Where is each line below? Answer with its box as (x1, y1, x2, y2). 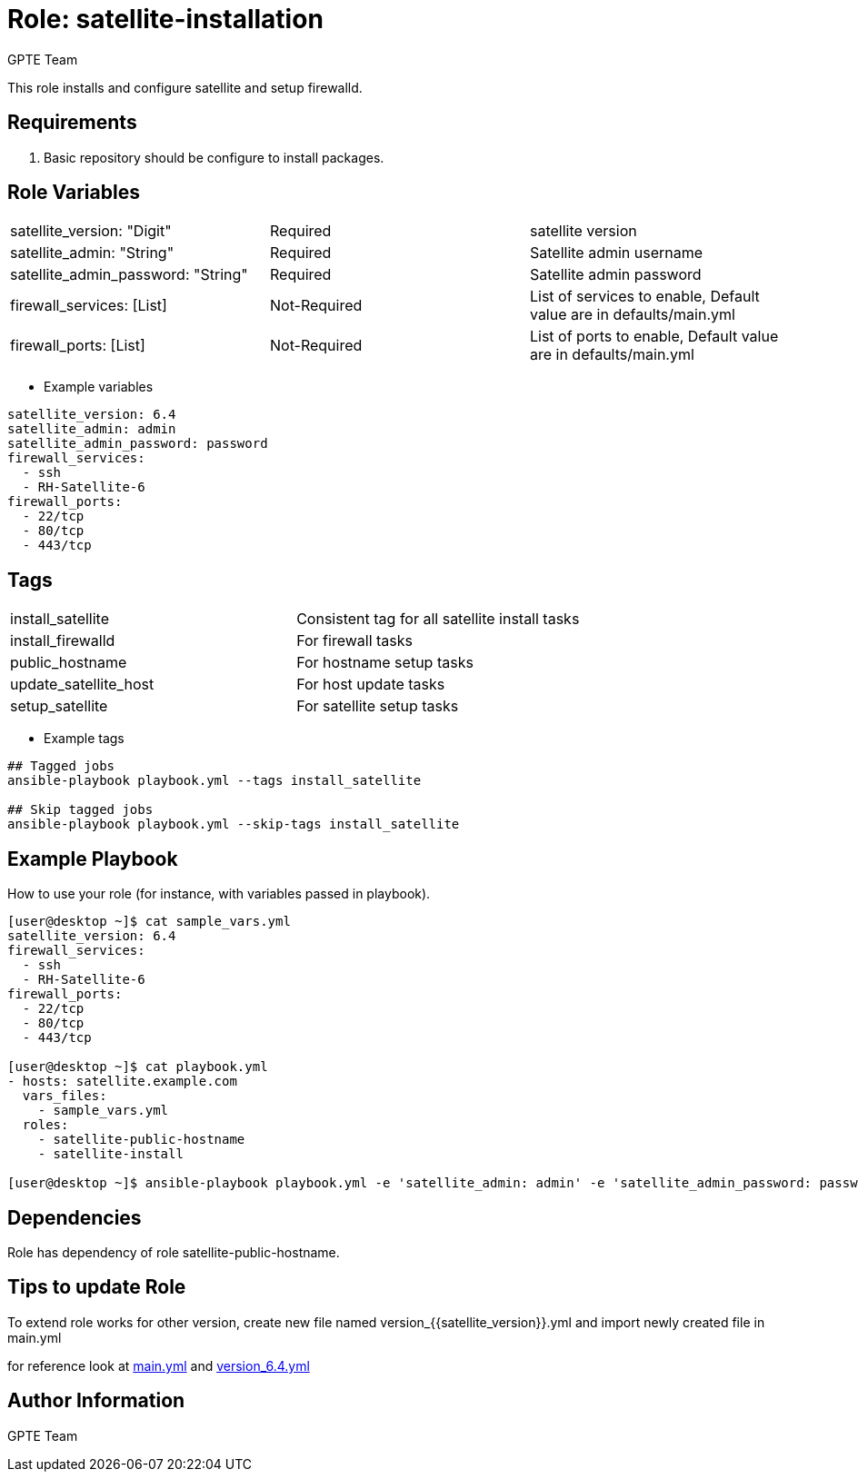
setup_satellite (10, 697, 108, 716)
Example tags (44, 730, 125, 747)
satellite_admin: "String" (10, 243, 175, 263)
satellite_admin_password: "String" (10, 265, 248, 284)
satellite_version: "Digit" (10, 222, 172, 241)
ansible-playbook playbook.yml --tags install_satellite (7, 773, 422, 789)
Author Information (7, 1389, 185, 1413)
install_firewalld (10, 631, 115, 650)
